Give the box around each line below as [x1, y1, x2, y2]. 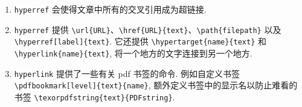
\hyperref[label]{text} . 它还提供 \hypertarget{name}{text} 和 [14, 35, 266, 47]
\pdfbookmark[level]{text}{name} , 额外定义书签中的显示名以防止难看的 [14, 79, 298, 91]
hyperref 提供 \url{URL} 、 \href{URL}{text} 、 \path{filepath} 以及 [14, 23, 281, 35]
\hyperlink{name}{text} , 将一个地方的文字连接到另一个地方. [14, 46, 252, 59]
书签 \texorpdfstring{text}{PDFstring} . [14, 90, 175, 103]
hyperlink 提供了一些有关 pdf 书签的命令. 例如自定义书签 [14, 67, 240, 79]
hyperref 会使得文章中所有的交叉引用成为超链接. [14, 3, 207, 15]
